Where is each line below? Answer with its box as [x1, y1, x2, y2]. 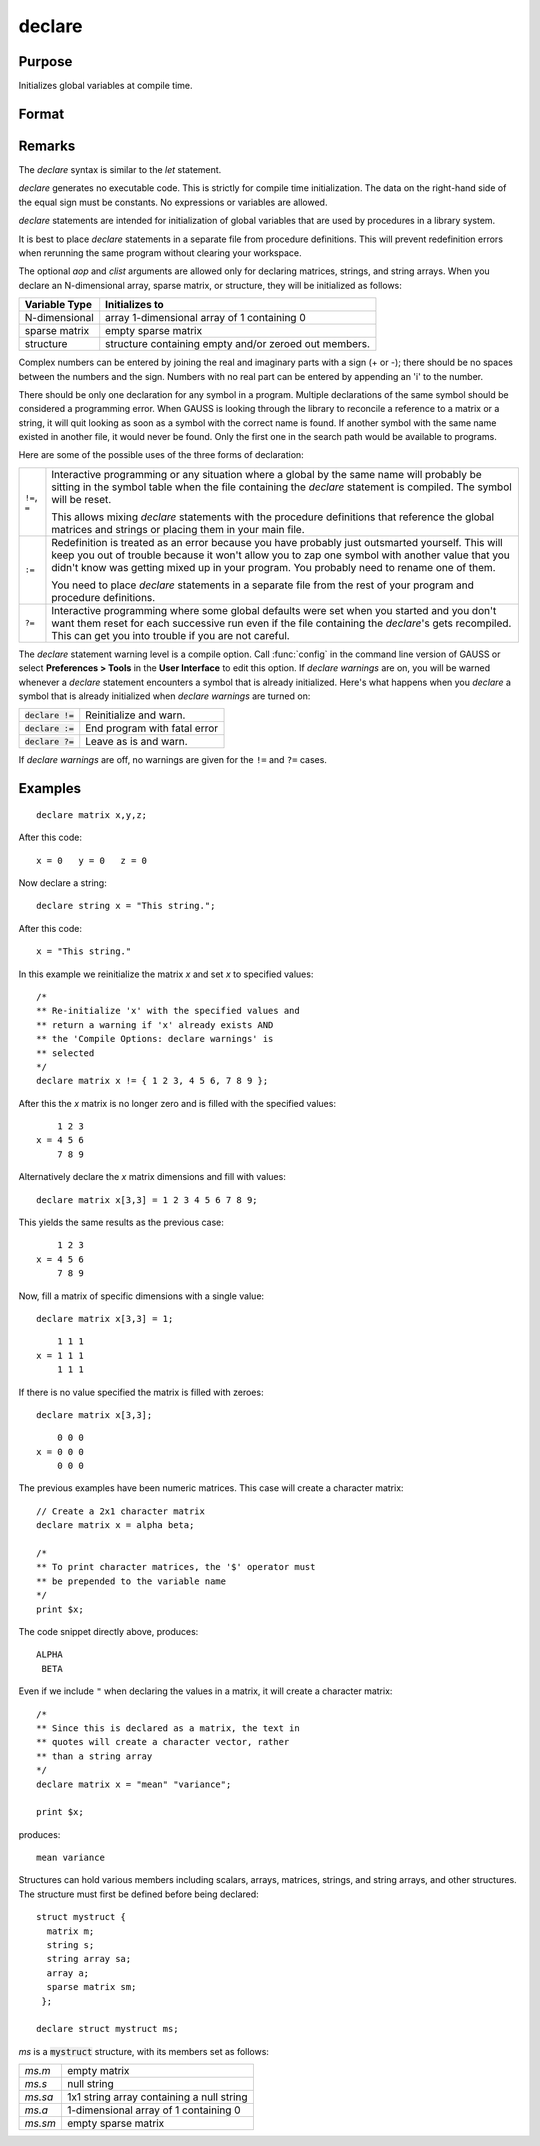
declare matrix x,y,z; [36, 809, 148, 820]
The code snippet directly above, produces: [18, 1626, 199, 1637]
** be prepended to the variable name [36, 1575, 227, 1587]
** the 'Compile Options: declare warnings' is [36, 1033, 274, 1045]
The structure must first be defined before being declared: [18, 1888, 259, 1900]
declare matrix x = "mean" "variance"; [36, 1778, 232, 1790]
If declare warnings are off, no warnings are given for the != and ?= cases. [18, 754, 327, 766]
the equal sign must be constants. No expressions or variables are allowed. [18, 196, 328, 208]
